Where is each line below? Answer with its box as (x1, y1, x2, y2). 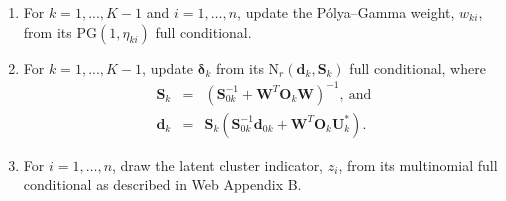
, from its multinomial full (338, 154, 498, 175)
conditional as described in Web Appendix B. (23, 174, 302, 195)
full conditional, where (349, 57, 486, 78)
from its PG (23, 21, 97, 42)
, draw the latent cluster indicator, (112, 154, 324, 175)
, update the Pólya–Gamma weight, (237, 2, 455, 22)
